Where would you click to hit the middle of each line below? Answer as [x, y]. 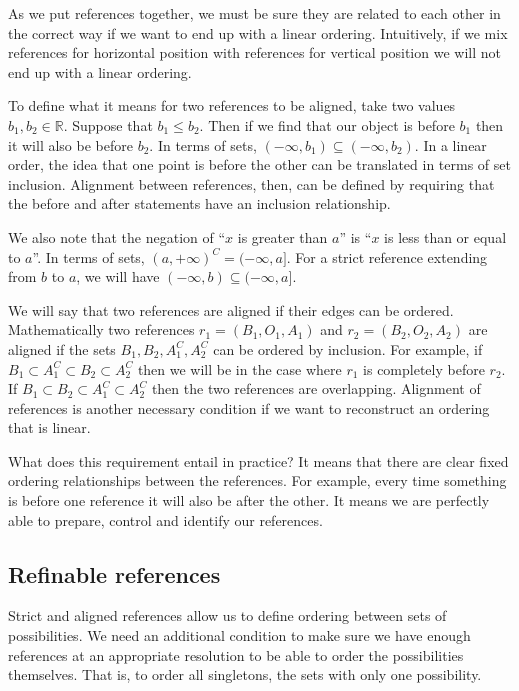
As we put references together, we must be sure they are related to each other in [254, 13]
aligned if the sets [62, 348]
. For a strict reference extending [387, 256]
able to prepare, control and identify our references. [165, 519]
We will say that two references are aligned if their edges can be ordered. [231, 309]
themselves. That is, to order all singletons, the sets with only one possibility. [245, 674]
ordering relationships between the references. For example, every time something [257, 480]
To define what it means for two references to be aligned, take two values [232, 105]
